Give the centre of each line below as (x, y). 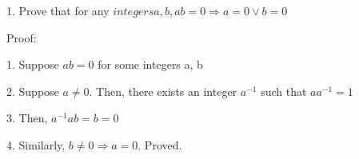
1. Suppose (33, 64)
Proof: (22, 37)
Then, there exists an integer (167, 91)
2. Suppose (33, 91)
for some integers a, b (150, 64)
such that (284, 91)
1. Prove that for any (58, 10)
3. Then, (27, 118)
